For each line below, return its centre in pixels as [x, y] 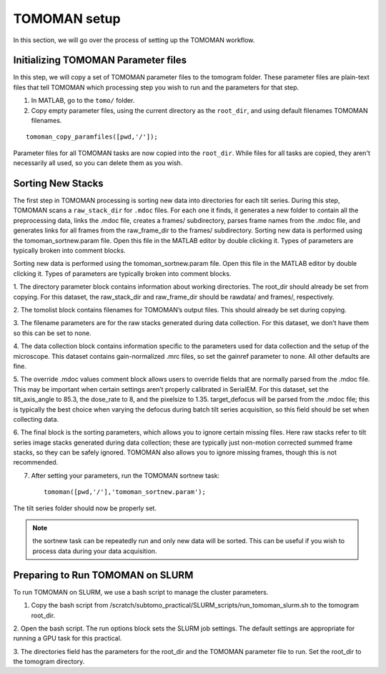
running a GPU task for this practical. [68, 638]
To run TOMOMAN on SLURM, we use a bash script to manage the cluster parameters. [141, 592]
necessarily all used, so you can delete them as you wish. [98, 163]
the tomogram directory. [49, 662]
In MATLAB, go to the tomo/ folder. [83, 101]
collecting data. [36, 419]
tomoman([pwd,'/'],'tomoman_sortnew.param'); [125, 492]
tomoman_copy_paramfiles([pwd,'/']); [92, 137]
